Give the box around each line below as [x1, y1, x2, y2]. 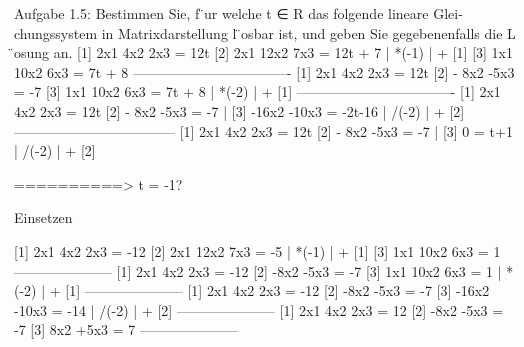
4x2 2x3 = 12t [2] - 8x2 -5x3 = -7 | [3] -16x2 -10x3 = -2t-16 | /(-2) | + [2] [14, 100, 465, 121]
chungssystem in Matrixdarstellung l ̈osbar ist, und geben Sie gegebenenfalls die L [14, 22, 516, 43]
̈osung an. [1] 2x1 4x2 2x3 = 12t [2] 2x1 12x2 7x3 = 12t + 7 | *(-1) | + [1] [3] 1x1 [14, 42, 514, 63]
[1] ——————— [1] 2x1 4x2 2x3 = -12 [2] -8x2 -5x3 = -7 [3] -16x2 [65, 280, 490, 301]
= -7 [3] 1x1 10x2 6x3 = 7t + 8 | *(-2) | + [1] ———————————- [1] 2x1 [14, 81, 501, 102]
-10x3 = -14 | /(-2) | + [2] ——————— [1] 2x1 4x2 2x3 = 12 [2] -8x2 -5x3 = [14, 299, 504, 320]
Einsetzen [14, 207, 73, 228]
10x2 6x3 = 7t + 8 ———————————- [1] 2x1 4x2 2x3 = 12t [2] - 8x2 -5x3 [14, 61, 515, 82]
